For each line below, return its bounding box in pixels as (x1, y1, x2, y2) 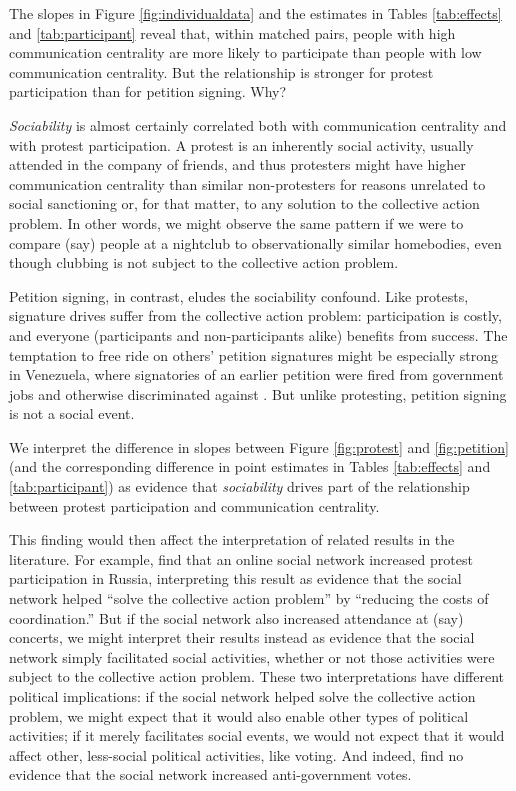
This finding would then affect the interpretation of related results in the (9, 529, 455, 550)
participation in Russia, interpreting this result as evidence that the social (9, 568, 462, 589)
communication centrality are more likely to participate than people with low (9, 42, 482, 63)
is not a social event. (9, 403, 135, 424)
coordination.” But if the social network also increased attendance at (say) (9, 607, 464, 628)
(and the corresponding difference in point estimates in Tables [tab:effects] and (9, 456, 491, 477)
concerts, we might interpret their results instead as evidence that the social (9, 627, 475, 648)
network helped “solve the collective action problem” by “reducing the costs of (9, 588, 489, 609)
